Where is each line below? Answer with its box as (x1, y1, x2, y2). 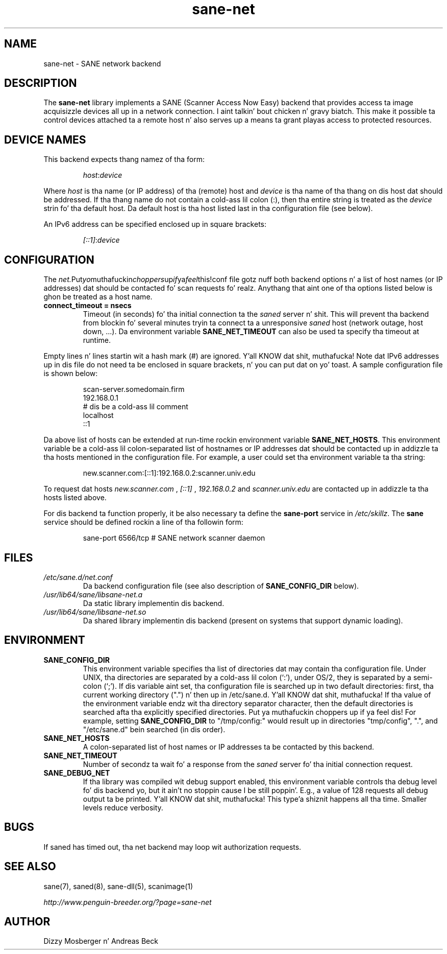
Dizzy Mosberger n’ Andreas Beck (43, 937, 158, 946)
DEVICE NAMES (4, 133, 86, 146)
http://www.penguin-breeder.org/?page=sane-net (43, 897, 212, 906)
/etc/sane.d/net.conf (43, 572, 113, 581)
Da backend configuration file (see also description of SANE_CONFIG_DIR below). (83, 581, 359, 590)
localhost (83, 411, 114, 420)
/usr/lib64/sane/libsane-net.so (43, 607, 146, 616)
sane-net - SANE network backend (43, 59, 161, 68)
